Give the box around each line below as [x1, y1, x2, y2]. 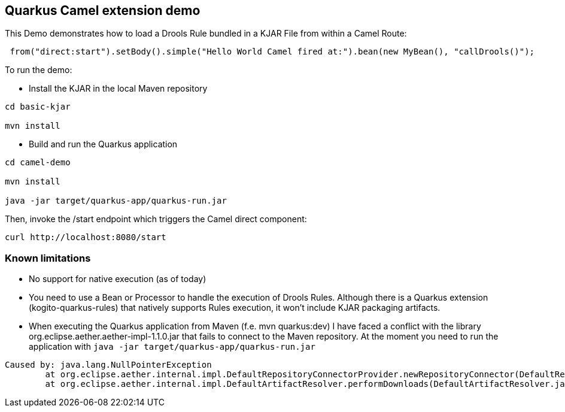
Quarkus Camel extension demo [5, 3, 201, 18]
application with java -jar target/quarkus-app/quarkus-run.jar [29, 341, 315, 352]
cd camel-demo [5, 157, 71, 168]
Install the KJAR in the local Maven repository [29, 83, 208, 94]
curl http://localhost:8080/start [5, 232, 166, 243]
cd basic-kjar [5, 102, 71, 112]
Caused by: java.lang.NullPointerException [5, 360, 212, 370]
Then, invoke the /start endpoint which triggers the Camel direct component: [5, 214, 307, 225]
